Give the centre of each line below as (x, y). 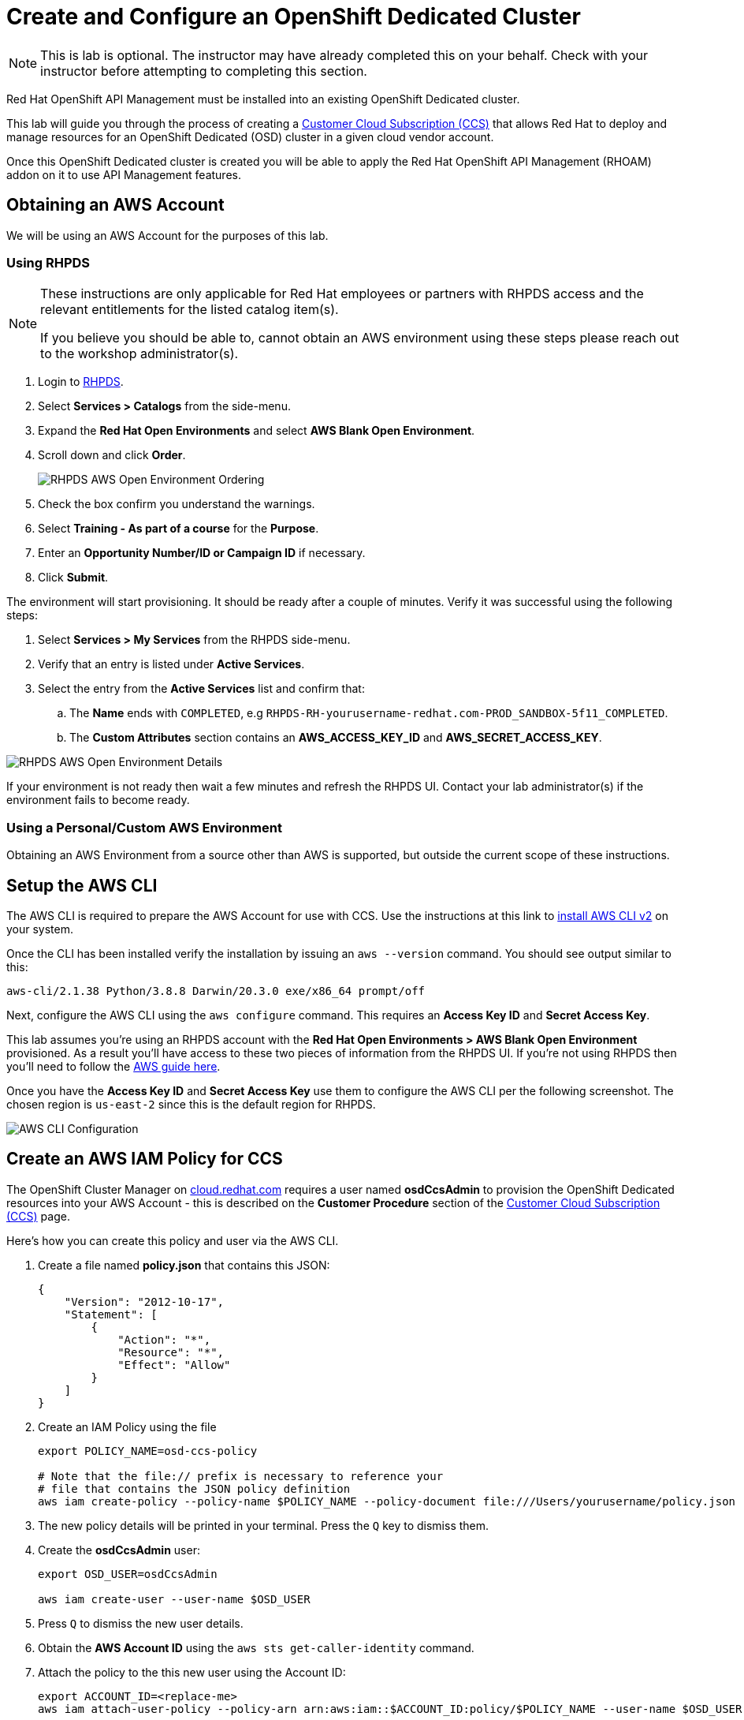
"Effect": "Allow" (174, 1365)
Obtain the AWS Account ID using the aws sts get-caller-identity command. (256, 1647)
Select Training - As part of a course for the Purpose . (179, 529)
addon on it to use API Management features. (124, 174)
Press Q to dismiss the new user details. (141, 1623)
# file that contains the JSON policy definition (194, 1488)
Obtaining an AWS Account (115, 205)
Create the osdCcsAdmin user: (119, 1550)
